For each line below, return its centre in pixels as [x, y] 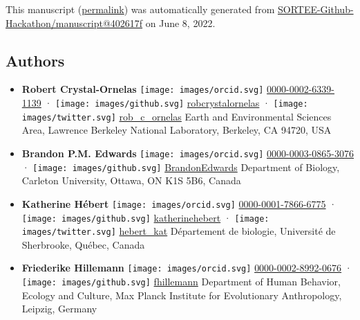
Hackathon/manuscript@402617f [74, 23]
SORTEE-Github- [315, 9]
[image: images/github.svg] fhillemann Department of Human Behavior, [181, 282]
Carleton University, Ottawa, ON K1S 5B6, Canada [131, 180]
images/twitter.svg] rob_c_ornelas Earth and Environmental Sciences [177, 116]
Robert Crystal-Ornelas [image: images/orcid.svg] [143, 89]
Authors [35, 60]
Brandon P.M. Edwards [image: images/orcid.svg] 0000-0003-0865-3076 [188, 153]
